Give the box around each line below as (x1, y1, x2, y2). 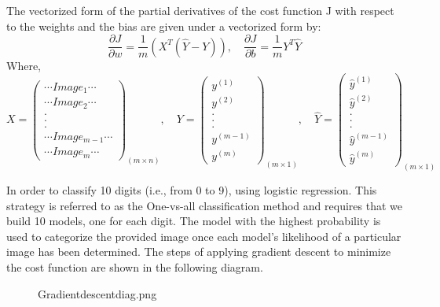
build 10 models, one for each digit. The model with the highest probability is (6, 213, 381, 229)
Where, (6, 57, 41, 73)
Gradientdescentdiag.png (38, 285, 157, 301)
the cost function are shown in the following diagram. (6, 258, 263, 275)
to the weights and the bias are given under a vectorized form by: (6, 17, 321, 34)
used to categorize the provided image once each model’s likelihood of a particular (6, 227, 401, 244)
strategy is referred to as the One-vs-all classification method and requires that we (6, 197, 402, 213)
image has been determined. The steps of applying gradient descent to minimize (6, 243, 391, 260)
